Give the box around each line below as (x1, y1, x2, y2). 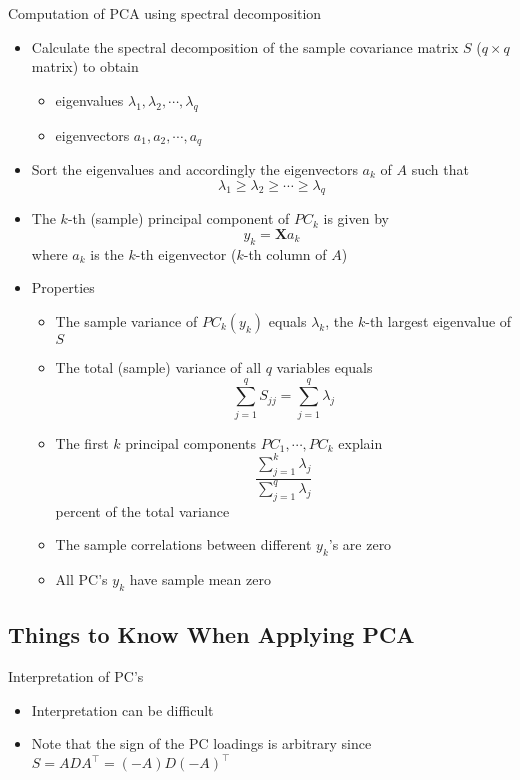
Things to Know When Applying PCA (8, 619, 415, 650)
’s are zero (328, 534, 392, 555)
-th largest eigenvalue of (365, 311, 512, 331)
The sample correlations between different (55, 534, 312, 555)
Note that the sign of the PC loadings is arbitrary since (31, 733, 372, 754)
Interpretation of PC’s (8, 666, 144, 687)
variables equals (276, 357, 373, 377)
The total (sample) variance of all (55, 357, 262, 377)
